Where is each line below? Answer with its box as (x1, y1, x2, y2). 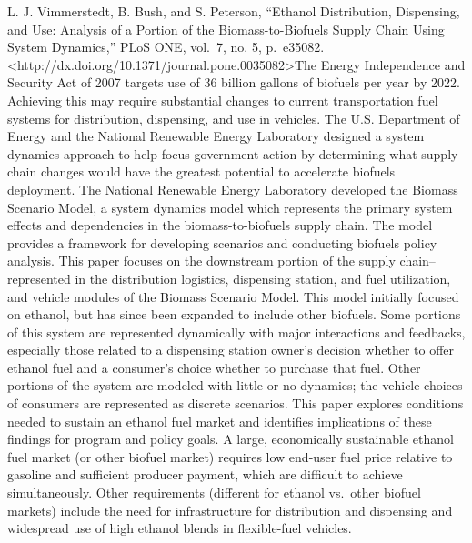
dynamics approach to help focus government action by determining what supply (7, 144, 458, 163)
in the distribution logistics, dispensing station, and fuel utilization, (75, 268, 451, 287)
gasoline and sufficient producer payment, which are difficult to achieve (7, 465, 403, 484)
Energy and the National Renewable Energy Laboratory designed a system (7, 126, 425, 146)
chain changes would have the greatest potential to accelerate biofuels (7, 162, 396, 181)
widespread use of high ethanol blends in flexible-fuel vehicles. (7, 518, 352, 538)
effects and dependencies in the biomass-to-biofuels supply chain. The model (7, 216, 433, 235)
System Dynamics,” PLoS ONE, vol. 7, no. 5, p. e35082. (7, 37, 325, 56)
